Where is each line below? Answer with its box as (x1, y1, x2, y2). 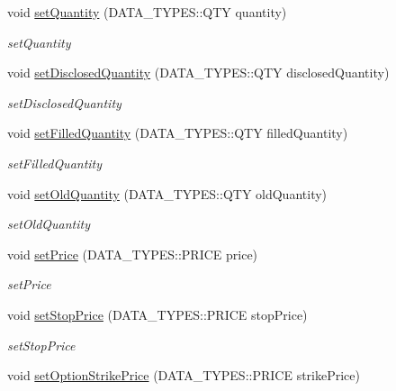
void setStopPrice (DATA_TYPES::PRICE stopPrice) (7, 305, 308, 323)
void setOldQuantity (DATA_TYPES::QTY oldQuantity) (7, 184, 328, 203)
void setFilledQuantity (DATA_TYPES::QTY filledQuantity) (7, 123, 348, 142)
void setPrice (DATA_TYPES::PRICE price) (7, 244, 258, 263)
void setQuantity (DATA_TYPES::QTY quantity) (7, 3, 287, 21)
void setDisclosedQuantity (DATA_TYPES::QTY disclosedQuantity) (7, 63, 390, 82)
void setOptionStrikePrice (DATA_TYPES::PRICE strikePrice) (7, 366, 360, 385)
